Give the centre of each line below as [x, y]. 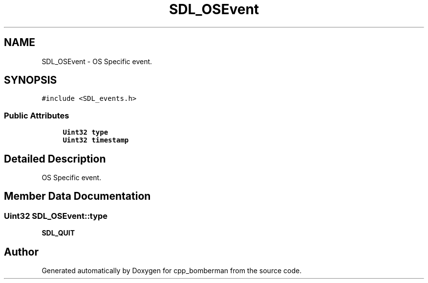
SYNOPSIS [31, 80]
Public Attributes [37, 115]
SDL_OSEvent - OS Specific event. [97, 61]
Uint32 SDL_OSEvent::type [56, 216]
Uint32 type [86, 132]
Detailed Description [55, 159]
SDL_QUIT [58, 233]
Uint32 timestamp [96, 140]
